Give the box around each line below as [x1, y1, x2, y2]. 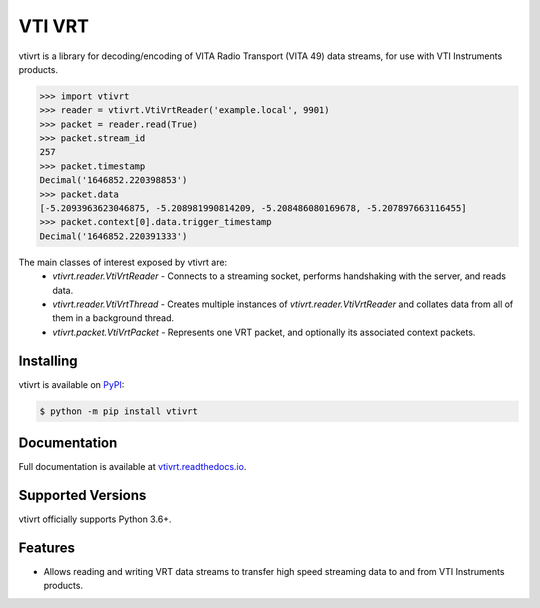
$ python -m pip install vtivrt [39, 405, 199, 417]
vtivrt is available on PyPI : [18, 378, 125, 390]
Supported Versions [18, 486, 147, 504]
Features [18, 539, 75, 556]
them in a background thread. [52, 312, 175, 324]
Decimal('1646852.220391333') [39, 230, 188, 242]
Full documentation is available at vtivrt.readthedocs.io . [18, 461, 247, 473]
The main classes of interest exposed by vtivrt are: [18, 256, 228, 268]
